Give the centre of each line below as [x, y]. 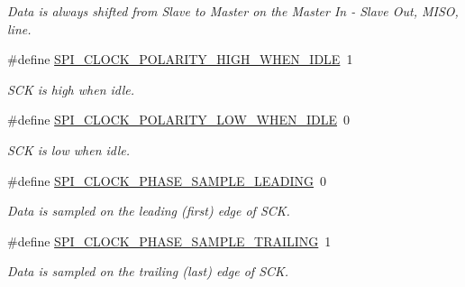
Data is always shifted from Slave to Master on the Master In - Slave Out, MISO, [233, 11]
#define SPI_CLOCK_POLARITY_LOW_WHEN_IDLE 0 [178, 120]
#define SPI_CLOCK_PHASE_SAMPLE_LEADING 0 [167, 180]
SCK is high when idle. [71, 89]
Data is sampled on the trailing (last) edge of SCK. [148, 271]
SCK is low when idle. [69, 149]
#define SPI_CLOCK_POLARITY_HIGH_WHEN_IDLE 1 [180, 59]
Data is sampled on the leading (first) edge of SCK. [149, 211]
